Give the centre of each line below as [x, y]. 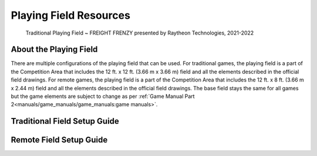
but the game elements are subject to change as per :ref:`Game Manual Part [103, 96]
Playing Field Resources [70, 15]
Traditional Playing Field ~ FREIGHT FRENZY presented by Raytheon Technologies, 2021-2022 [140, 33]
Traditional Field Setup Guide [65, 121]
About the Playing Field [54, 50]
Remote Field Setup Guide [59, 140]
